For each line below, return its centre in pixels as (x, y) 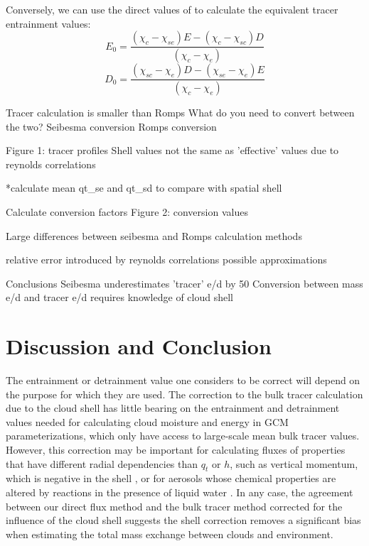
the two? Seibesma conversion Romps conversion (111, 126)
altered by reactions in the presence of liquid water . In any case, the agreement (180, 492)
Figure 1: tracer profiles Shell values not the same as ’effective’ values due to (172, 150)
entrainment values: (48, 23)
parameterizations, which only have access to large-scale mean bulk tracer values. (183, 436)
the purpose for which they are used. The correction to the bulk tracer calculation (184, 394)
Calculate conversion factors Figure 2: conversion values (127, 211)
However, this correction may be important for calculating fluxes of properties (176, 449)
